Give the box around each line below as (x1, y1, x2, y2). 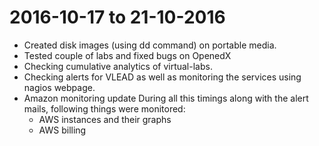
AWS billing (38, 124, 87, 136)
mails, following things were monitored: (23, 102, 186, 115)
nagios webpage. (23, 81, 96, 93)
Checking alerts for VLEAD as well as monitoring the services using (23, 71, 302, 83)
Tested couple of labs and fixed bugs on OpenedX (23, 49, 232, 61)
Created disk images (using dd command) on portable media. (23, 39, 277, 51)
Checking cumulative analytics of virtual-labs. (23, 60, 213, 72)
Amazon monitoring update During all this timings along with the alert (23, 92, 309, 104)
